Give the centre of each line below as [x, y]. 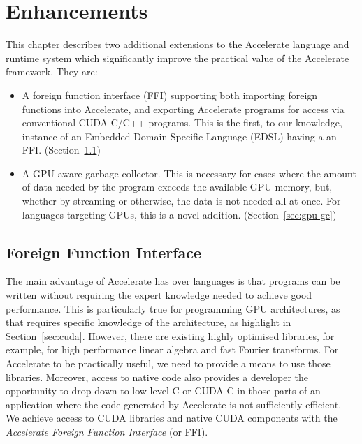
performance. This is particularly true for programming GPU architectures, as [173, 308]
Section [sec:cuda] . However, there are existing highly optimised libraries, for [170, 335]
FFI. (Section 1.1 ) [61, 150]
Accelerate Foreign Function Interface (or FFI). [107, 431]
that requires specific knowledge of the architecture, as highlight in [149, 322]
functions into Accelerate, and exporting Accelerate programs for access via [183, 109]
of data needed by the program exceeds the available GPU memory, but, [177, 187]
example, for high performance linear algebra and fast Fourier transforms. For [172, 349]
